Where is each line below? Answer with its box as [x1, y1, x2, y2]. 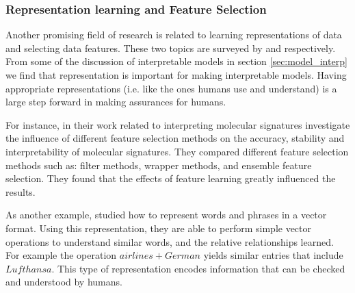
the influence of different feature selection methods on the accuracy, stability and [5, 131, 345, 145]
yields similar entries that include [203, 248, 343, 262]
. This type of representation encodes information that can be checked [51, 261, 345, 275]
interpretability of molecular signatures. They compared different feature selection [5, 144, 349, 158]
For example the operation [5, 248, 117, 262]
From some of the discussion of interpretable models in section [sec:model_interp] [5, 54, 347, 68]
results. [5, 184, 36, 199]
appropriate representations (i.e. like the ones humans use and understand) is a [5, 81, 337, 95]
